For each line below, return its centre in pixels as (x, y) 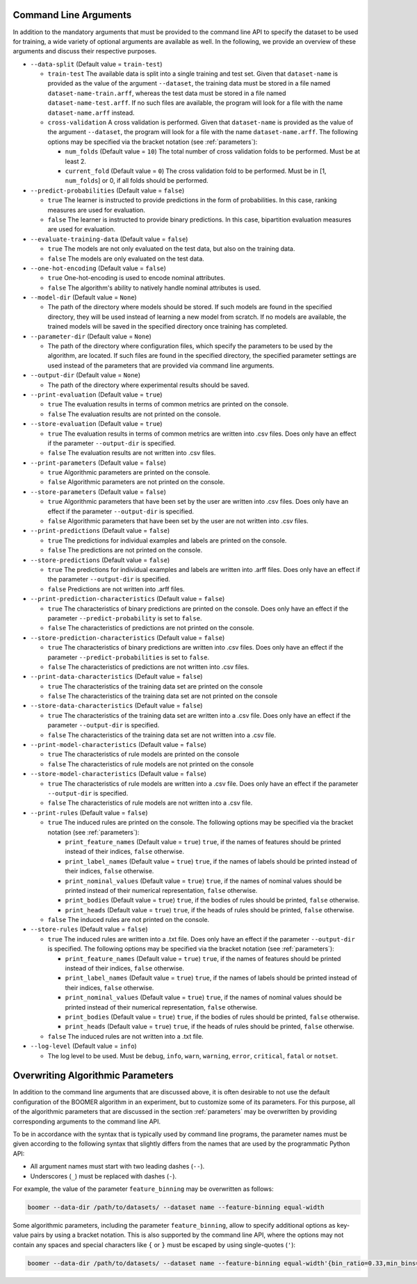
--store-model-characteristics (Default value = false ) (118, 774)
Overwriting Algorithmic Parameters (93, 1076)
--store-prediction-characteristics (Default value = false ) (128, 637)
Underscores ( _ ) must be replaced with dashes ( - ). (104, 1176)
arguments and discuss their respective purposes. (85, 51)
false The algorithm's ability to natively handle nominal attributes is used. (154, 288)
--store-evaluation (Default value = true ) (96, 424)
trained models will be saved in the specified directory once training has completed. (168, 327)
